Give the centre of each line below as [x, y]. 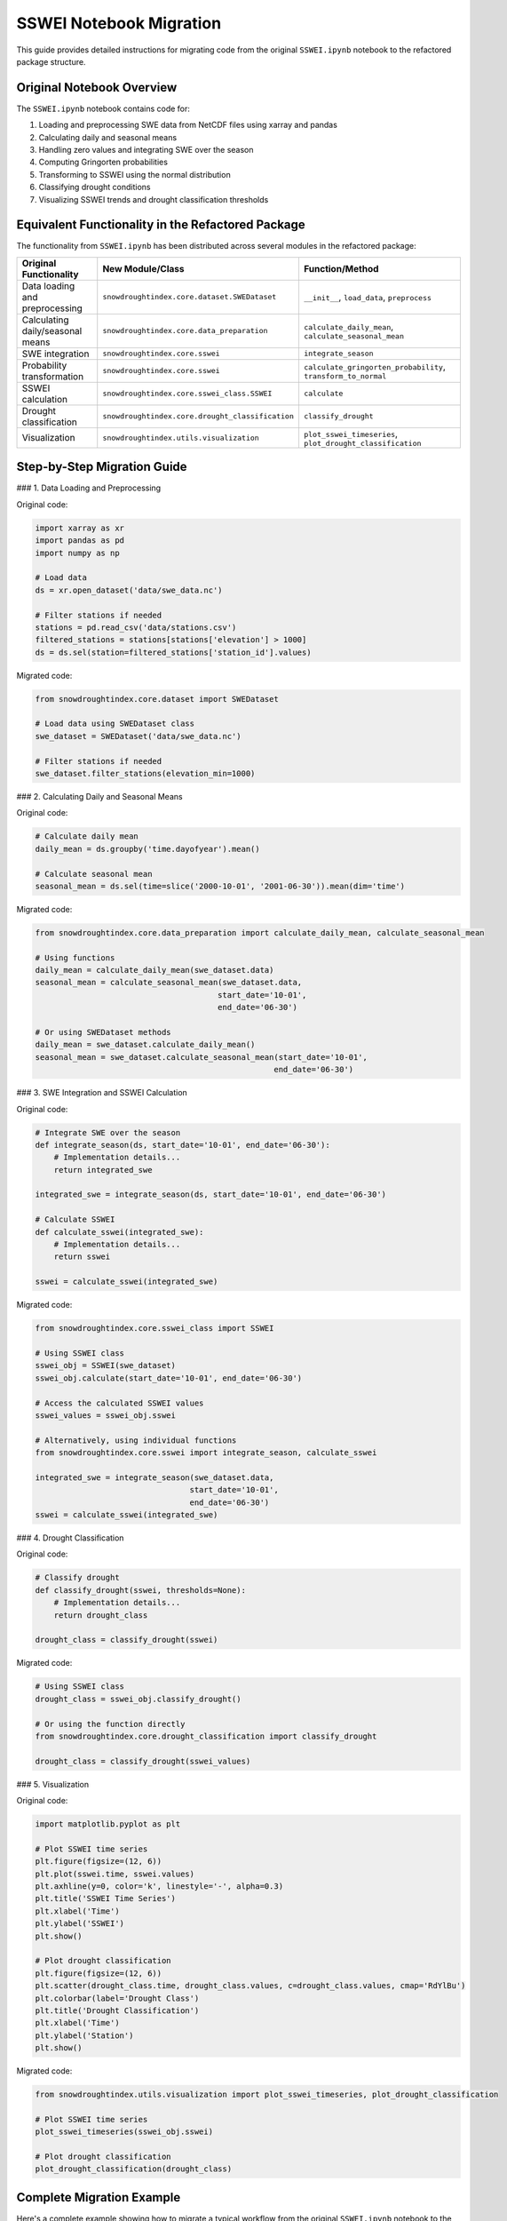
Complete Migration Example [99, 2197]
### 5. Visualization [53, 1784]
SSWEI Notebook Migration [119, 23]
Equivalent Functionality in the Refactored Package [161, 225]
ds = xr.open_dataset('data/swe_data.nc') [129, 590]
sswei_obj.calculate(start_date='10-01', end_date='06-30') [169, 1378]
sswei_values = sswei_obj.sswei [106, 1415]
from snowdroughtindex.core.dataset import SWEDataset [157, 699]
